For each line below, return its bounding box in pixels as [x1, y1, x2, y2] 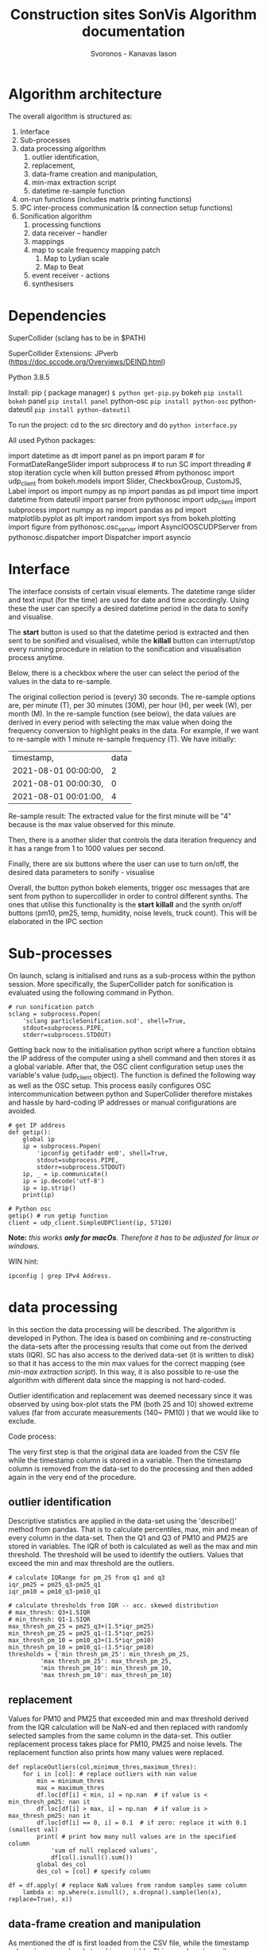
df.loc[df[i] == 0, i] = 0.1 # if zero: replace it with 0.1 [37, 1819, 247, 1827]
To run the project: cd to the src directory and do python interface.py [8, 420, 238, 429]
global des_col [37, 1861, 87, 1869]
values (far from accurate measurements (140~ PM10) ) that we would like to [8, 1408, 259, 1417]
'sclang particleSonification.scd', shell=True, [22, 1016, 187, 1025]
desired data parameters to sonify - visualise [8, 867, 155, 876]
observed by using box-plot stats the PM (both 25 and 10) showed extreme [8, 1399, 254, 1408]
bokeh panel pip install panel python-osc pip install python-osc [8, 396, 229, 406]
